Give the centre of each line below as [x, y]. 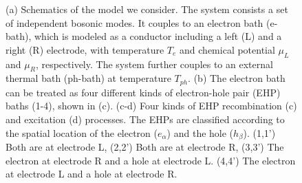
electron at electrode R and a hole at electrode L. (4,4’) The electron [151, 160]
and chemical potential [227, 49]
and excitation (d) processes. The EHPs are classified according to [145, 119]
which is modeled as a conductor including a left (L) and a [158, 36]
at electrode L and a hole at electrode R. [91, 174]
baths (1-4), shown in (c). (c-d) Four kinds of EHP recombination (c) [151, 106]
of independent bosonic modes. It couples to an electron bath [134, 22]
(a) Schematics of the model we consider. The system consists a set [147, 9]
